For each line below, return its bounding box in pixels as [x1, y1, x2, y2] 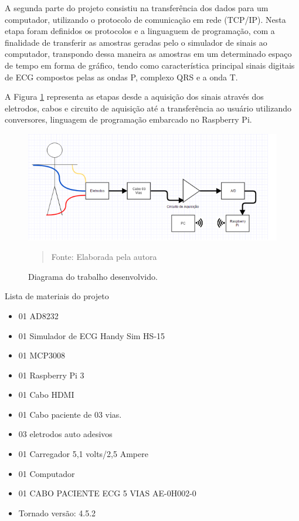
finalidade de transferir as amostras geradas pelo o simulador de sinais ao [5, 36, 267, 48]
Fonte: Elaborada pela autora [51, 251, 157, 263]
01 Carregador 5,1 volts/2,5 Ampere [18, 448, 148, 460]
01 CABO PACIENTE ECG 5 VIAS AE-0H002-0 [18, 487, 196, 499]
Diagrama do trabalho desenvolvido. [28, 270, 158, 282]
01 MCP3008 [18, 349, 65, 361]
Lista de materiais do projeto [5, 290, 109, 302]
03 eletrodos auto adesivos [18, 428, 113, 440]
